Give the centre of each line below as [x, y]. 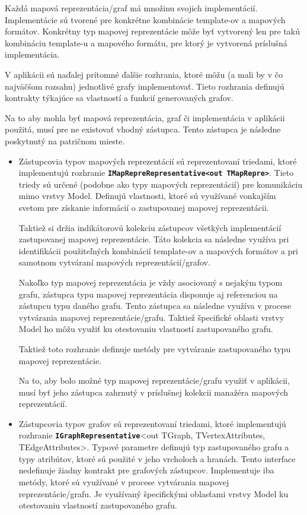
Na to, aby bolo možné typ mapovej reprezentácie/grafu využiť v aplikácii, [154, 380]
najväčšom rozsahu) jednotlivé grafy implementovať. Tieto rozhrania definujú [145, 86]
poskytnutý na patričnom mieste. [65, 140]
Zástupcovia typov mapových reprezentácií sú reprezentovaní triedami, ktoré [158, 161]
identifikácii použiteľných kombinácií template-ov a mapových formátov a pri [158, 250]
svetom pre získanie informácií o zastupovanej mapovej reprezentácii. [144, 207]
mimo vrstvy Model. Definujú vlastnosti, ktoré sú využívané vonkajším [147, 196]
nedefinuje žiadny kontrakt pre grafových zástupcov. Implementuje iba [146, 470]
